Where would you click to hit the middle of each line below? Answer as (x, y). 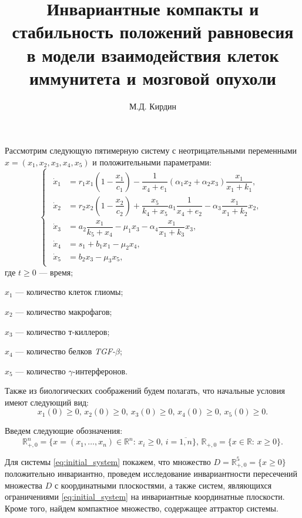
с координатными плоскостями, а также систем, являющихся (163, 485)
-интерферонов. (100, 371)
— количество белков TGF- (66, 351)
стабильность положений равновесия (153, 31)
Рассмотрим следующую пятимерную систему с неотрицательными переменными (151, 150)
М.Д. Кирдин (153, 106)
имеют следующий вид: (47, 402)
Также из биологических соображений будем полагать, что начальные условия (145, 391)
